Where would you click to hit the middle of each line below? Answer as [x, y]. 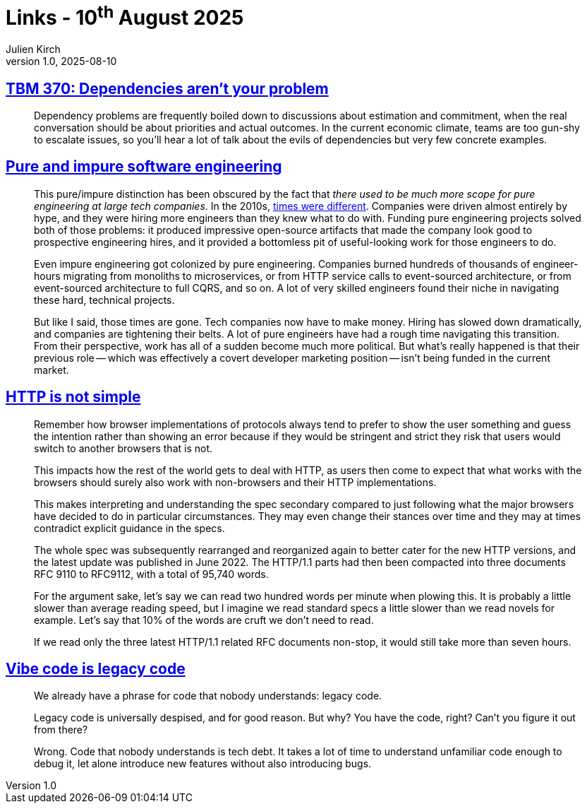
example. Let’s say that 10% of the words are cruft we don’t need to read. [204, 620]
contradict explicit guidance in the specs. [129, 528]
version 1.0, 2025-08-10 [61, 61]
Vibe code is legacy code [96, 669]
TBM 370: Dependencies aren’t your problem [167, 88]
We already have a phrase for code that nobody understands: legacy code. [208, 696]
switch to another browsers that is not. [123, 448]
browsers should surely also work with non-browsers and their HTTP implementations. [235, 482]
